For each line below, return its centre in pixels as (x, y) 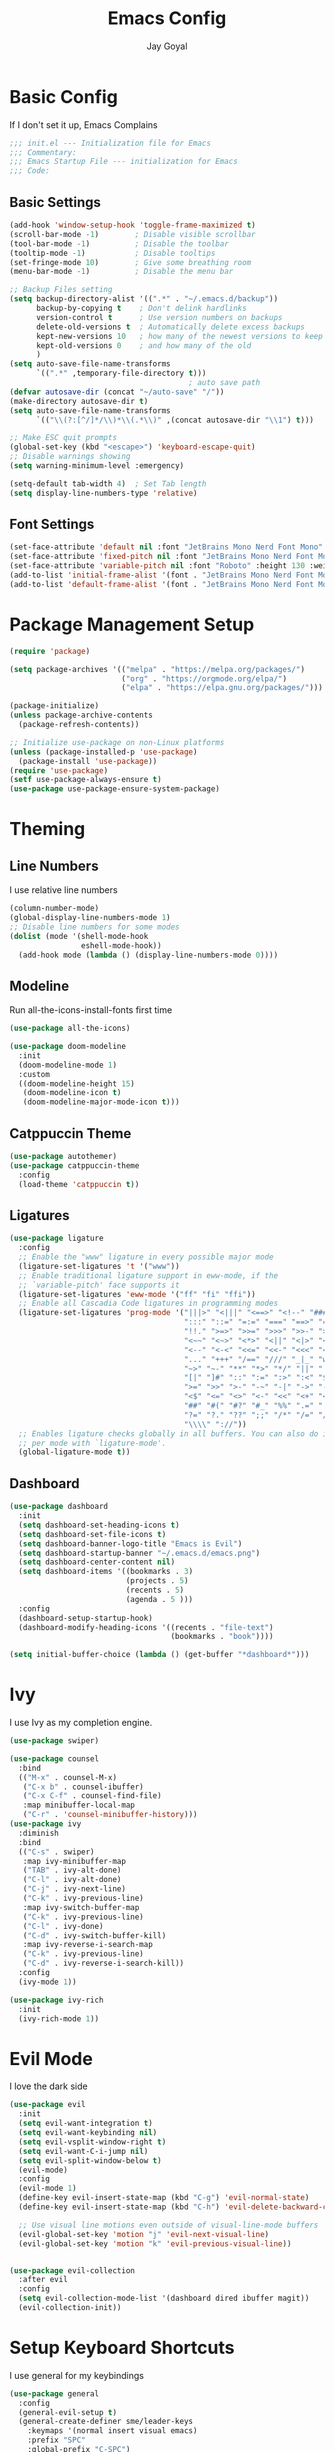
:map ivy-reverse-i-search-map (88, 1945)
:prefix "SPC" (56, 2440)
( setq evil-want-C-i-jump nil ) (83, 2151)
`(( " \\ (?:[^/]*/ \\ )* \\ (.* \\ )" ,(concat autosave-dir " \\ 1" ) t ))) (174, 420)
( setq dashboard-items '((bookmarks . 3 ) (106, 1572)
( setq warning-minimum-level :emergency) (97, 466)
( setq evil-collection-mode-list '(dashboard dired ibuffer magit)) (164, 2298)
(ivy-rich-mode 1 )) (59, 2018)
